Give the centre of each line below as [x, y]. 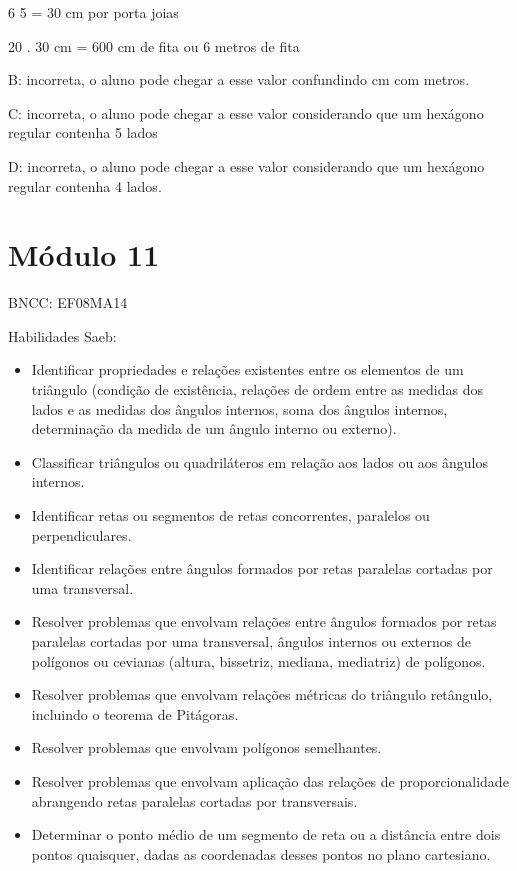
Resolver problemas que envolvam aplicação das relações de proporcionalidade [270, 780]
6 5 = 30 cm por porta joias [93, 12]
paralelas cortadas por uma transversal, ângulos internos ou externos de [251, 641]
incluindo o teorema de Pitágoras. [135, 713]
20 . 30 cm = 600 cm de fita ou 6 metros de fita [154, 45]
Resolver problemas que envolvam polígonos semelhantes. [206, 747]
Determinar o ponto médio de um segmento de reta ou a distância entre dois [266, 834]
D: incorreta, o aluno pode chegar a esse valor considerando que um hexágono [246, 165]
